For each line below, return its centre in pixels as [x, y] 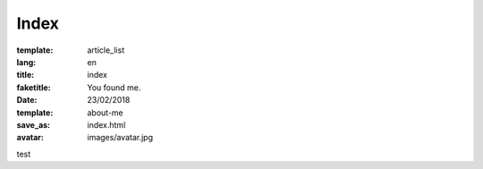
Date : [27, 100]
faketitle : [34, 87]
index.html [106, 124]
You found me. [114, 87]
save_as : [34, 124]
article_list [106, 50]
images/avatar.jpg [120, 138]
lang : [26, 62]
